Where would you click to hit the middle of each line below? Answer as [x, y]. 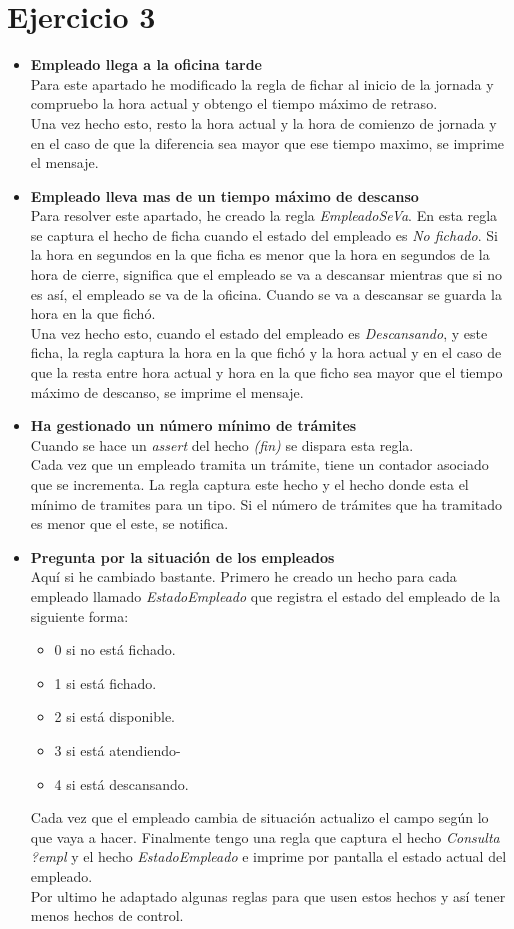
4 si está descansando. [121, 783]
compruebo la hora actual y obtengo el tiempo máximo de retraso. [234, 103]
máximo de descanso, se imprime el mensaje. [167, 391]
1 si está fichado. [105, 682]
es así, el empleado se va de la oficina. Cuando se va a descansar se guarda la [266, 293]
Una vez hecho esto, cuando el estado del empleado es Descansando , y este [259, 332]
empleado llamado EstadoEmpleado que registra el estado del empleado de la [265, 595]
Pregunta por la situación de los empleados [182, 556]
